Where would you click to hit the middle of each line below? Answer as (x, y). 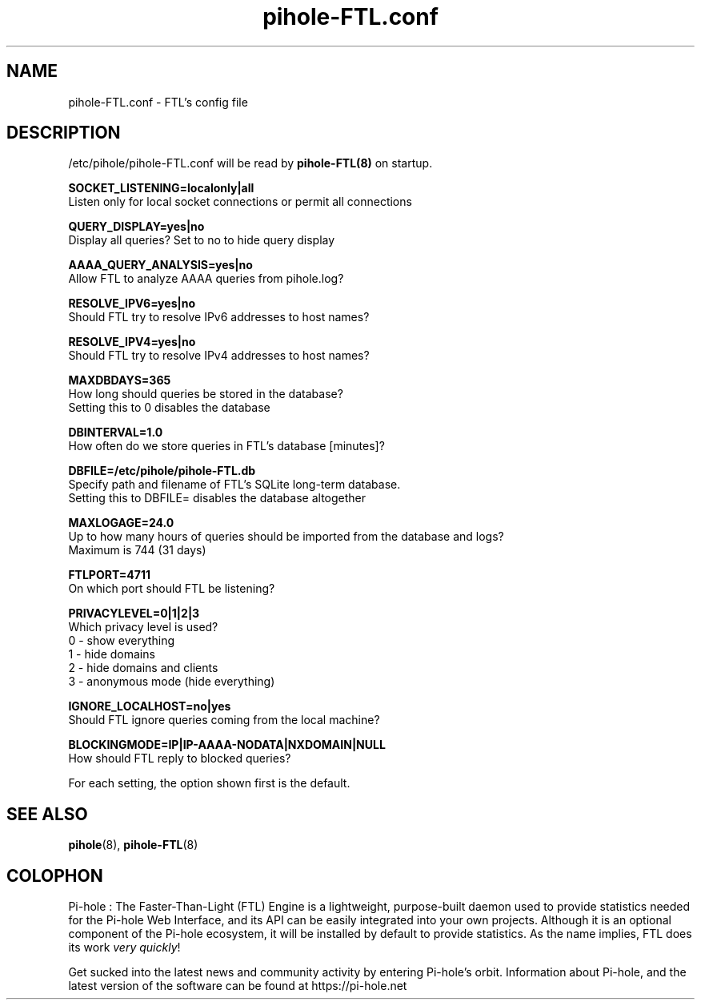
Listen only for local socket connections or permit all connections (240, 202)
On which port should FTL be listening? (172, 589)
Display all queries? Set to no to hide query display (202, 240)
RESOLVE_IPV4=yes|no (132, 342)
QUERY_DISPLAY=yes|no (136, 227)
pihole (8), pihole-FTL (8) (133, 845)
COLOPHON (55, 875)
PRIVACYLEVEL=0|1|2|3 (134, 614)
